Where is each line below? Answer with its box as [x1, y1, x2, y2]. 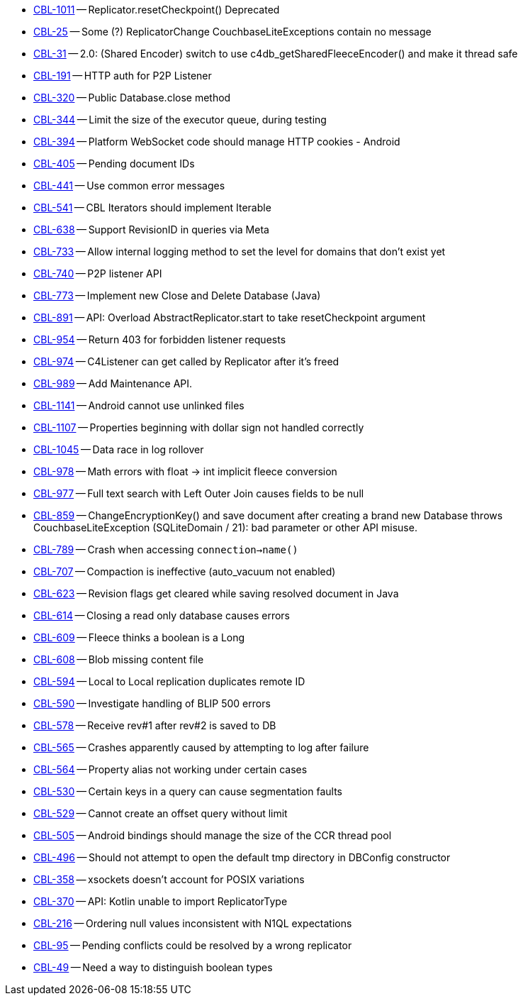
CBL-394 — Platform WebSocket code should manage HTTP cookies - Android [33, 136, 400, 148]
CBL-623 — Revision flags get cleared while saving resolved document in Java [33, 587, 399, 599]
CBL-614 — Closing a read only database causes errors [33, 609, 290, 621]
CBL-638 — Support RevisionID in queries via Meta [33, 223, 269, 236]
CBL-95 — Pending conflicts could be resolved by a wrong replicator [33, 939, 352, 951]
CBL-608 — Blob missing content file [33, 653, 204, 665]
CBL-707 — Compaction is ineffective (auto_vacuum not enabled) [33, 565, 336, 577]
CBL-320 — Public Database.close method [33, 92, 231, 104]
